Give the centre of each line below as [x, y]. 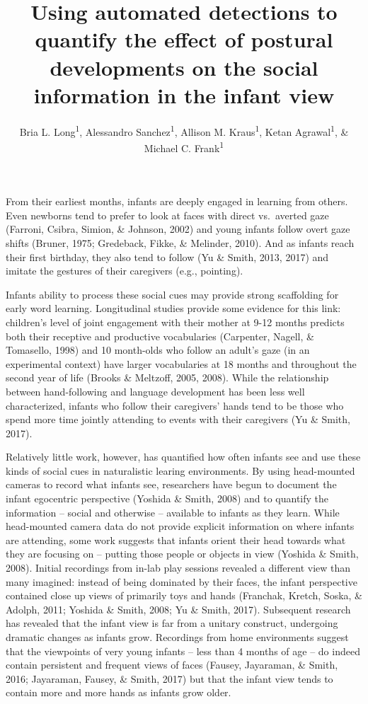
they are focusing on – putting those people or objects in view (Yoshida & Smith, [182, 554]
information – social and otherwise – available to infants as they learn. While [173, 512]
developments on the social [184, 67]
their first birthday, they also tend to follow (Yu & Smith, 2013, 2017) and [167, 256]
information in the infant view [184, 94]
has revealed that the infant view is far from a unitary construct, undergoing [172, 623]
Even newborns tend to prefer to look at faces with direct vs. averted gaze [167, 215]
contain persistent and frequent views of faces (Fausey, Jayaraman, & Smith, [172, 665]
